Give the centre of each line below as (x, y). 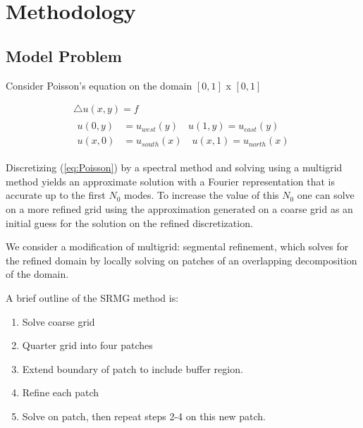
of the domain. (37, 274)
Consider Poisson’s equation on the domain (99, 85)
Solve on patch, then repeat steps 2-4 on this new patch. (144, 416)
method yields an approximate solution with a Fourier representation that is (171, 181)
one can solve (326, 195)
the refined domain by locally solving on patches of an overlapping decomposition (181, 260)
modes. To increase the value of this (201, 195)
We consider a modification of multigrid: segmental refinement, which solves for (177, 246)
